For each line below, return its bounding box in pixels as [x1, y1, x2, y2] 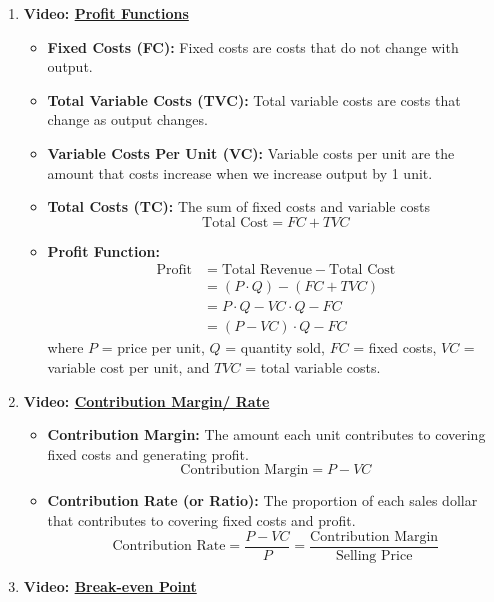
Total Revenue [221, 263, 312, 278]
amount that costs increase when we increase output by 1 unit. [47, 162, 433, 183]
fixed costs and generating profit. [47, 443, 249, 464]
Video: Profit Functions [23, 3, 189, 23]
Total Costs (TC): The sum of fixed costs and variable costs [47, 196, 430, 217]
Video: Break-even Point [23, 575, 197, 596]
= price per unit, [101, 337, 205, 358]
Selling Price [335, 548, 413, 563]
